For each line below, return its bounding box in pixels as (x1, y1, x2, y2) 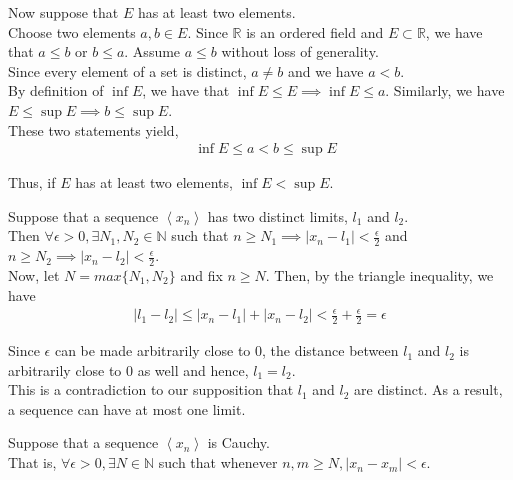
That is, (8, 452, 57, 473)
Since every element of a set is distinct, (8, 60, 247, 81)
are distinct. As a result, (354, 379, 503, 400)
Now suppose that (8, 2, 119, 22)
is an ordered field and (246, 21, 384, 42)
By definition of (8, 80, 104, 101)
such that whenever (158, 452, 278, 473)
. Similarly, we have (385, 80, 505, 101)
